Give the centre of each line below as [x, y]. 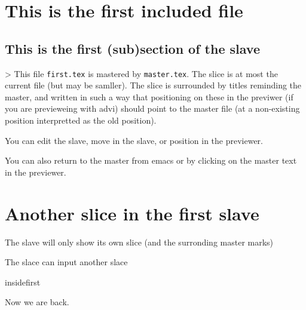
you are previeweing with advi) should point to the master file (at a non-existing [152, 108]
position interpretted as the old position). [81, 120]
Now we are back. [37, 302]
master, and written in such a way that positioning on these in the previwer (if [149, 96]
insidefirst [23, 282]
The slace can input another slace [66, 262]
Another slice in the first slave [132, 213]
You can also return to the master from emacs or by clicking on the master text [151, 160]
